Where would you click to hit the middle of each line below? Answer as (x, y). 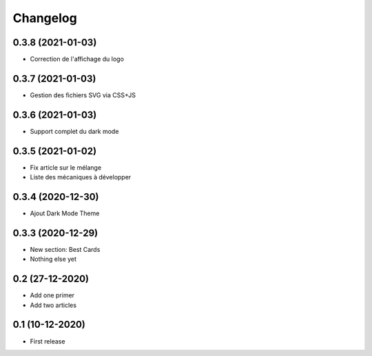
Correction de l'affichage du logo (77, 59)
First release (48, 341)
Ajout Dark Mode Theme (65, 213)
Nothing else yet (53, 259)
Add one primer (52, 295)
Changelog (45, 18)
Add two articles (53, 305)
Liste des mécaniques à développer (81, 177)
